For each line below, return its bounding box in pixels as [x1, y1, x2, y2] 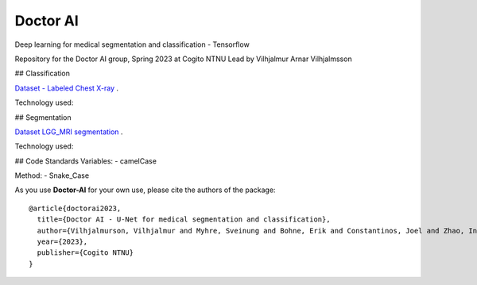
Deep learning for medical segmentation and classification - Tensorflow [14, 40, 250, 49]
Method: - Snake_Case [14, 171, 90, 180]
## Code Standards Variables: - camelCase [14, 156, 157, 166]
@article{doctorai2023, [29, 203, 122, 213]
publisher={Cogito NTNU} [37, 248, 134, 257]
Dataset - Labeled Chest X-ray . [14, 83, 119, 93]
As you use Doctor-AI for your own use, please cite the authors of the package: [14, 185, 276, 194]
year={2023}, [37, 237, 88, 246]
